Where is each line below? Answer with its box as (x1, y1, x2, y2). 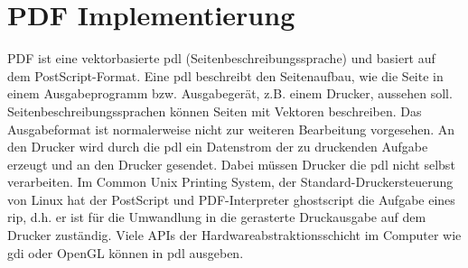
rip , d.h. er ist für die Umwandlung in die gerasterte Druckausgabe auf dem (7, 208, 426, 226)
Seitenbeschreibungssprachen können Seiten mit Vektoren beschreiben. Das (7, 101, 422, 120)
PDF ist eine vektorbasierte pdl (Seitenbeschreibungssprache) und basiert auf (7, 49, 435, 68)
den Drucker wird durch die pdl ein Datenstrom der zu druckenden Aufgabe (7, 137, 428, 156)
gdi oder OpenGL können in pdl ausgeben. (7, 243, 244, 262)
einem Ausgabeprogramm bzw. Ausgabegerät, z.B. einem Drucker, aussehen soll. (7, 84, 453, 103)
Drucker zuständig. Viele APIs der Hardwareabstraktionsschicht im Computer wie (7, 226, 462, 245)
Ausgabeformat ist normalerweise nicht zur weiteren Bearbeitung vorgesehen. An (7, 119, 455, 138)
